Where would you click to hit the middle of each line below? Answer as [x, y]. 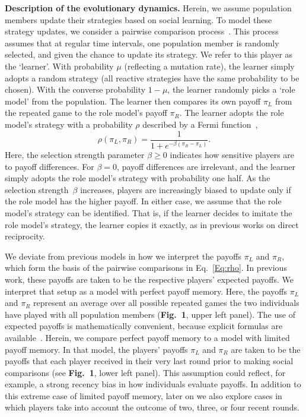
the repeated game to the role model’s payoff [86, 113]
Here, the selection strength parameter [75, 154]
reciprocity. [25, 236]
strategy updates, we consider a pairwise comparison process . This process [142, 31]
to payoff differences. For [50, 166]
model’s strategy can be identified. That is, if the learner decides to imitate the [149, 212]
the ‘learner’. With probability [59, 66]
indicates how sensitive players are [232, 154]
